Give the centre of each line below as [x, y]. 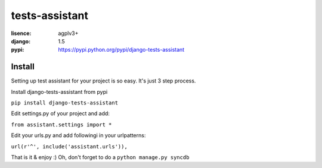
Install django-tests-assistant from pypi [59, 91]
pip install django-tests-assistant [65, 103]
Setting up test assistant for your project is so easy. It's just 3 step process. [103, 81]
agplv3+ [68, 33]
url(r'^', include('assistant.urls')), [69, 146]
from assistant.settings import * [61, 124]
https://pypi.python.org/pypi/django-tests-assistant [121, 50]
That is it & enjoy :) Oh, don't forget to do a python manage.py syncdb [100, 157]
